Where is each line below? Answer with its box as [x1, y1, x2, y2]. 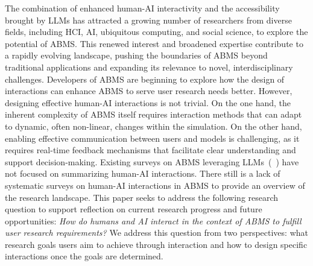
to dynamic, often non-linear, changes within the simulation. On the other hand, [5, 119, 302, 132]
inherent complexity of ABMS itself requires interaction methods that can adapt [5, 108, 302, 121]
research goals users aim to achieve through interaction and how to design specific [5, 238, 308, 250]
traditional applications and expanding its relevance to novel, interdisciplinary [5, 60, 293, 73]
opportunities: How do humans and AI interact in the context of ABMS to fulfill [5, 214, 302, 227]
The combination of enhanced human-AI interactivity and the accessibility [5, 2, 280, 14]
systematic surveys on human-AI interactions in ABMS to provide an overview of [5, 179, 305, 191]
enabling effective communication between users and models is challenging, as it [5, 131, 300, 144]
